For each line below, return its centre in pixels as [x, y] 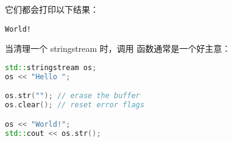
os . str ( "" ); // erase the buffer [73, 96]
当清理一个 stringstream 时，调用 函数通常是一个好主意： [118, 48]
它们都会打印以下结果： [52, 9]
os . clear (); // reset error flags [75, 105]
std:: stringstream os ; [51, 67]
